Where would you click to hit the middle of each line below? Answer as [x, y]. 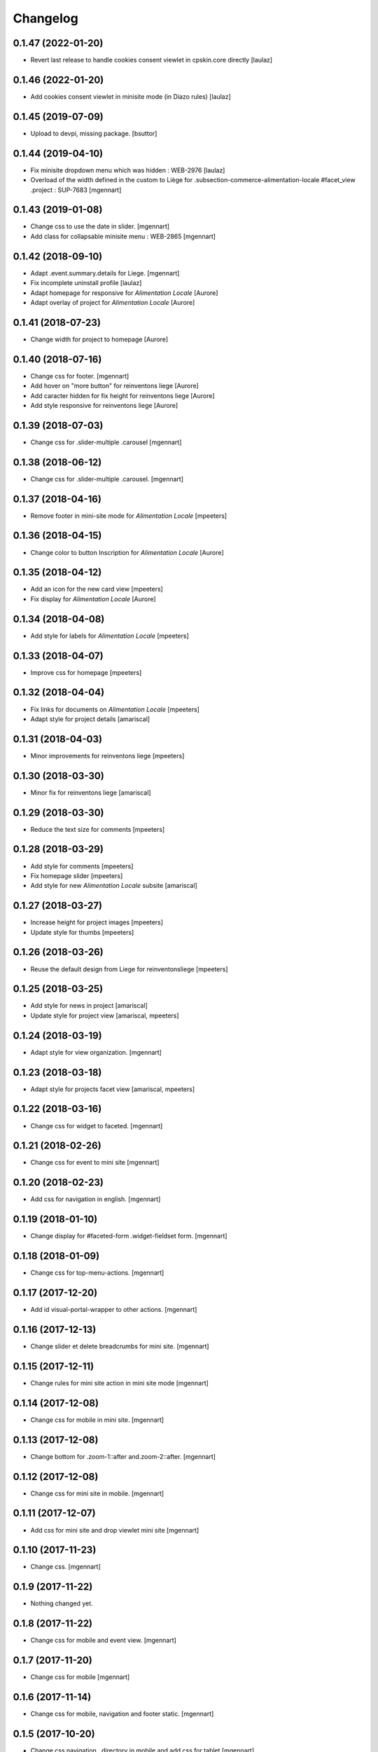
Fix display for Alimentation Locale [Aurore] [93, 598]
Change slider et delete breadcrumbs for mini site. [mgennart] [120, 1346]
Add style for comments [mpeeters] [82, 866]
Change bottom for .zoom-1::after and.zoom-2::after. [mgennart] [123, 1456]
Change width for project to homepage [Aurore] [99, 339]
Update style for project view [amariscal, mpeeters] [105, 1015]
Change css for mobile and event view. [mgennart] [103, 1641]
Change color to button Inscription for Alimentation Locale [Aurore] [127, 552]
